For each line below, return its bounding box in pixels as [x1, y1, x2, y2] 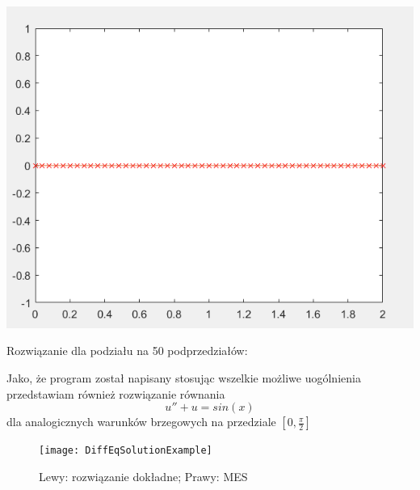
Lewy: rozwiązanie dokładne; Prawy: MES [39, 467, 248, 484]
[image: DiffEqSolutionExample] [39, 445, 212, 457]
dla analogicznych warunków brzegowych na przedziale [6, 413, 276, 430]
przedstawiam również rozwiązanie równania [6, 385, 225, 402]
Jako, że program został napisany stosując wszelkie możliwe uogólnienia [6, 369, 361, 386]
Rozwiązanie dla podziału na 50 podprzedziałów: [6, 342, 248, 359]
